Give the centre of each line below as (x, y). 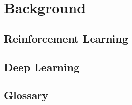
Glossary (26, 95)
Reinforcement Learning (66, 38)
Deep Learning (42, 67)
